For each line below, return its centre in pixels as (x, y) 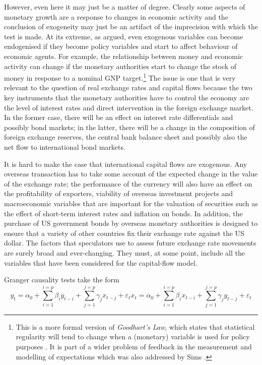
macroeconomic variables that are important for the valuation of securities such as (131, 203)
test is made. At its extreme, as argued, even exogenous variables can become (124, 36)
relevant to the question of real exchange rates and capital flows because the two (128, 87)
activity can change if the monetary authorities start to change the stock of (120, 66)
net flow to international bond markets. (65, 146)
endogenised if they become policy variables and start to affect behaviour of (121, 46)
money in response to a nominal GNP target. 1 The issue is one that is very (120, 77)
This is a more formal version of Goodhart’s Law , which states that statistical (135, 326)
